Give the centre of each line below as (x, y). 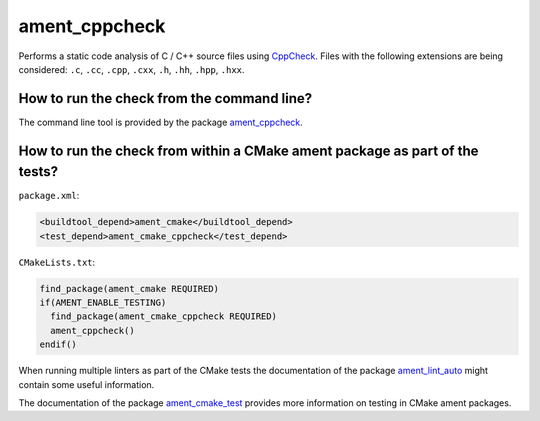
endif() (58, 344)
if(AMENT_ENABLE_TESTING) (103, 303)
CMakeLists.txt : (57, 262)
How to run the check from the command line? (165, 98)
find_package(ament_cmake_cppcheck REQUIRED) (163, 316)
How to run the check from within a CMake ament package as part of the (248, 150)
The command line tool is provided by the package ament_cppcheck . (161, 122)
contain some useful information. (86, 384)
